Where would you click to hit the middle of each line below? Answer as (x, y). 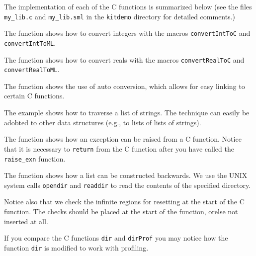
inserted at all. (26, 221)
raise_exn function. (35, 158)
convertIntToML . (30, 43)
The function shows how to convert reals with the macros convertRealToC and (124, 59)
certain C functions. (34, 96)
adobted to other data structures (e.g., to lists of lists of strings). (103, 122)
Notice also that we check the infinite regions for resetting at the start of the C (124, 202)
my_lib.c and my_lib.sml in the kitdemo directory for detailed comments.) (120, 16)
